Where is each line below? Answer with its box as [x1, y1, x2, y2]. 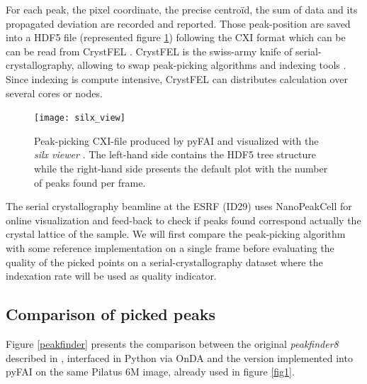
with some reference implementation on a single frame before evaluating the [6, 240, 334, 255]
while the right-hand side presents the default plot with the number [34, 161, 328, 175]
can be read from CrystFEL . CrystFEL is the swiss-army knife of [6, 43, 293, 58]
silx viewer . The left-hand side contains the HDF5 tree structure [34, 147, 316, 162]
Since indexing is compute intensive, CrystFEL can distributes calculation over [6, 71, 348, 86]
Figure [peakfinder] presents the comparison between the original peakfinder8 [6, 336, 339, 351]
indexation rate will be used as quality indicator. [6, 268, 217, 283]
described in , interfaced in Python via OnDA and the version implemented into [6, 350, 353, 365]
